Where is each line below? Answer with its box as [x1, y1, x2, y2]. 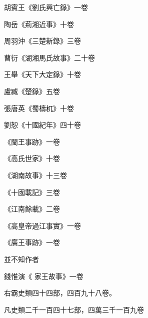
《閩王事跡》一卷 [4, 136, 60, 146]
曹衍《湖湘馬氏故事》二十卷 [4, 52, 95, 62]
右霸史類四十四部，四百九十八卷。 [4, 287, 116, 298]
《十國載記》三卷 [4, 186, 60, 197]
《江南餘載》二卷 [4, 203, 60, 214]
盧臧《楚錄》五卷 [4, 85, 60, 96]
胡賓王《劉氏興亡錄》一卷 [4, 2, 88, 12]
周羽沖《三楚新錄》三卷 [4, 35, 81, 46]
